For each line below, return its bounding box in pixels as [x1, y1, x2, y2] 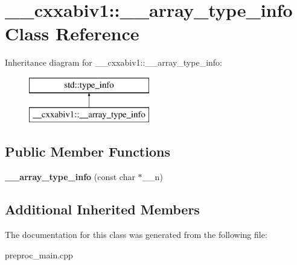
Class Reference [5, 21, 139, 46]
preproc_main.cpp [5, 248, 73, 261]
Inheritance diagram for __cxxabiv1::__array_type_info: [5, 56, 222, 69]
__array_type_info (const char [5, 170, 135, 183]
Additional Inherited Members [5, 200, 200, 219]
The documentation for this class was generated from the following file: [5, 228, 267, 241]
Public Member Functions [5, 142, 170, 161]
